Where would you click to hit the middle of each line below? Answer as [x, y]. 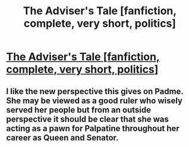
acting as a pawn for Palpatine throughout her [93, 128]
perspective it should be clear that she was [88, 119]
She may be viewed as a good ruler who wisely [94, 100]
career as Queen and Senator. [62, 138]
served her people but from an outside [79, 110]
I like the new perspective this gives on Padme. [95, 91]
